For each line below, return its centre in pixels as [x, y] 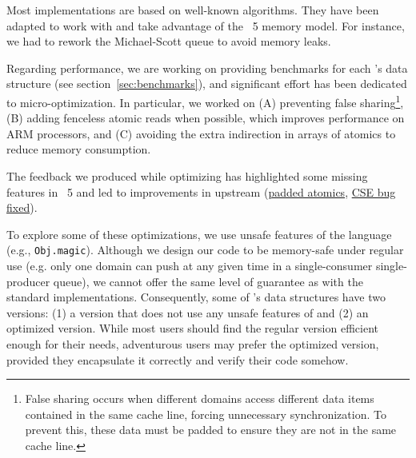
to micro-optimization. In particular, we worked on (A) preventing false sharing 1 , [205, 101]
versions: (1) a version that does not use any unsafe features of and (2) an [188, 312]
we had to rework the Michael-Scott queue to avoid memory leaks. [169, 41]
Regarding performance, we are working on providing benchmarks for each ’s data [207, 68]
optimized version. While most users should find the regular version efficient [192, 328]
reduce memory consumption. [79, 149]
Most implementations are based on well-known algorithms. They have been [193, 10]
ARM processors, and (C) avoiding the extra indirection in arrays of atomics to [201, 133]
